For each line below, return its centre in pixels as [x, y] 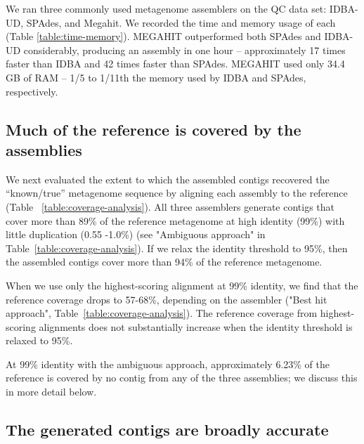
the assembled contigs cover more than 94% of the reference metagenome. [164, 262]
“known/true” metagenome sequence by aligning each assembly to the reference [177, 193]
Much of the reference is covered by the [154, 129]
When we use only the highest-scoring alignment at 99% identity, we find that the [182, 285]
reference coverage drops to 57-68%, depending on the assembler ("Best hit [167, 299]
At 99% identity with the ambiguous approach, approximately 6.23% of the [168, 364]
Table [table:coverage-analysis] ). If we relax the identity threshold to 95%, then [177, 248]
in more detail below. [51, 392]
